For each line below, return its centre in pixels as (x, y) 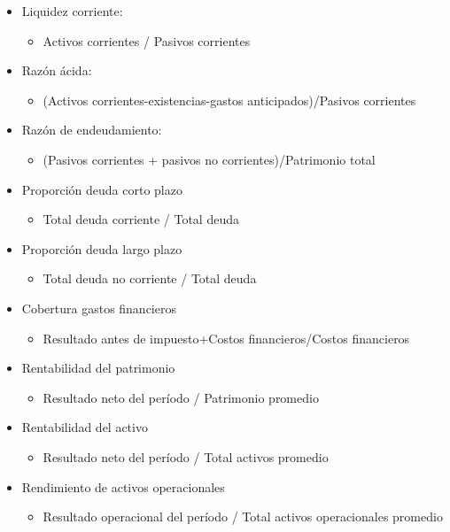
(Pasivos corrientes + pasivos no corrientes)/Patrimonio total (209, 159)
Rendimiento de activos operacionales (123, 486)
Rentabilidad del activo (85, 427)
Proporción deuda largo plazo (102, 248)
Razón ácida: (57, 70)
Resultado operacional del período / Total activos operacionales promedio (243, 517)
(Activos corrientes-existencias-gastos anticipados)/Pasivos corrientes (229, 100)
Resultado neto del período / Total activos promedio (186, 456)
